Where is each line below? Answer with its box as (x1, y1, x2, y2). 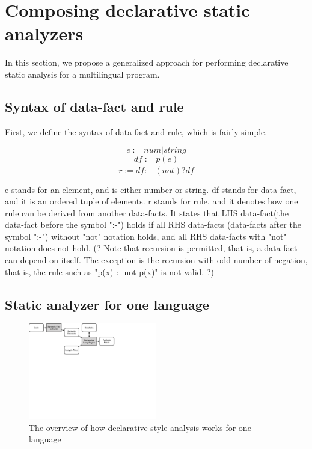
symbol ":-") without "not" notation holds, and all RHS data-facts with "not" (5, 230, 287, 242)
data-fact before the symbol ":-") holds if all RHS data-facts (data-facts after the (5, 218, 301, 231)
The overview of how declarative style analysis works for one (29, 421, 251, 433)
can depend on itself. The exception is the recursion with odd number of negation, (5, 254, 308, 266)
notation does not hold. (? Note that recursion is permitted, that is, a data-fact (5, 242, 298, 254)
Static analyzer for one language (5, 295, 209, 313)
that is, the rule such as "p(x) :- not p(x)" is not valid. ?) (5, 265, 214, 278)
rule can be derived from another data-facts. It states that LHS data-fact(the (5, 206, 289, 219)
